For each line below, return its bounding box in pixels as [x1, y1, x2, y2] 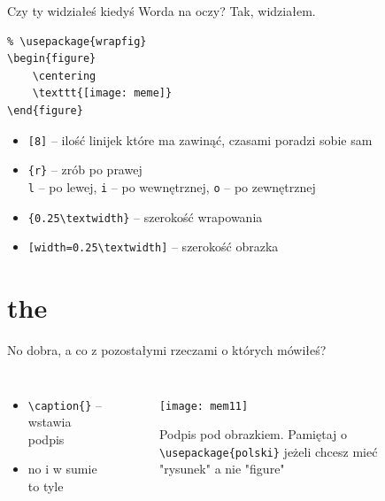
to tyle [27, 477, 64, 495]
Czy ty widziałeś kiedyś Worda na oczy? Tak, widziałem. [7, 2, 316, 19]
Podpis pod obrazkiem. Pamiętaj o [158, 425, 348, 443]
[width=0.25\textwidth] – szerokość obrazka [27, 237, 279, 256]
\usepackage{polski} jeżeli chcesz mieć [158, 442, 378, 460]
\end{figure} [7, 104, 83, 117]
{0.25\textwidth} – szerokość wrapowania [27, 207, 263, 226]
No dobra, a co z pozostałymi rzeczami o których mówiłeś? [7, 340, 327, 358]
